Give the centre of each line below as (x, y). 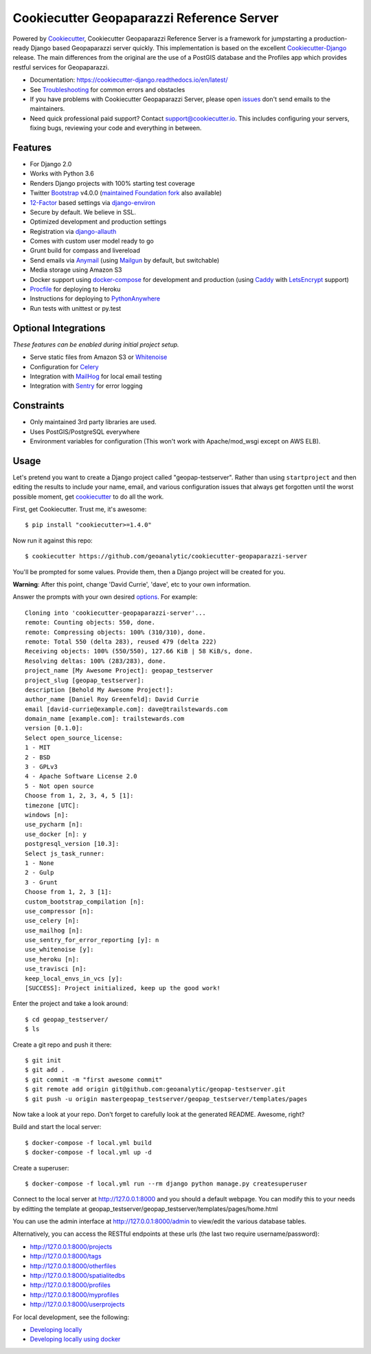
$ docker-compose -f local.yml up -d (89, 1153)
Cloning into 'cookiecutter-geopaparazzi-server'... (115, 613)
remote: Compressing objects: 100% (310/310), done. (115, 632)
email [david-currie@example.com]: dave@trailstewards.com (126, 709)
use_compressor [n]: (59, 911)
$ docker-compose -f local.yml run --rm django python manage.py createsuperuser (166, 1183)
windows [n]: (47, 815)
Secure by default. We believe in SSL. (83, 212)
